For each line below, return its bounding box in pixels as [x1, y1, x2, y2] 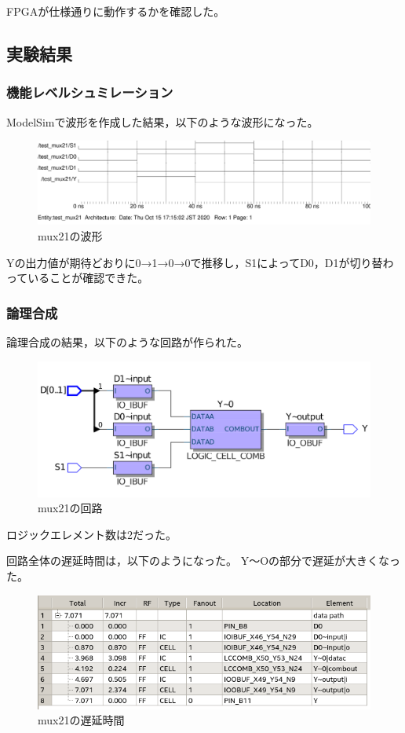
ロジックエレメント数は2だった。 [6, 526, 177, 542]
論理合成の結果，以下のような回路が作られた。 [6, 334, 248, 350]
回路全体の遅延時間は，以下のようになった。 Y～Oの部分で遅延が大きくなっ [6, 552, 401, 569]
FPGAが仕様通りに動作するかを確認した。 [6, 3, 225, 19]
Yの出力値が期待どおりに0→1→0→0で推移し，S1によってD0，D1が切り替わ [6, 254, 394, 270]
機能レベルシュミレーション [6, 82, 173, 102]
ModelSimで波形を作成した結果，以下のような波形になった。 [6, 113, 319, 130]
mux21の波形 [38, 228, 103, 244]
